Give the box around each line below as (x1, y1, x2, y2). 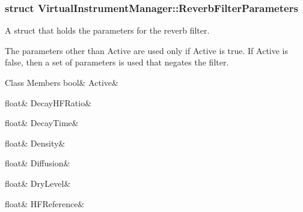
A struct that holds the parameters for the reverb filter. (5, 24, 210, 37)
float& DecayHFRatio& (5, 96, 92, 109)
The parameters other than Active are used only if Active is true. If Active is (5, 44, 289, 56)
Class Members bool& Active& (5, 76, 118, 88)
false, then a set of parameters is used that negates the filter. (5, 56, 229, 68)
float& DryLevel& (5, 177, 71, 189)
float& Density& (5, 136, 66, 149)
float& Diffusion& (5, 157, 70, 169)
